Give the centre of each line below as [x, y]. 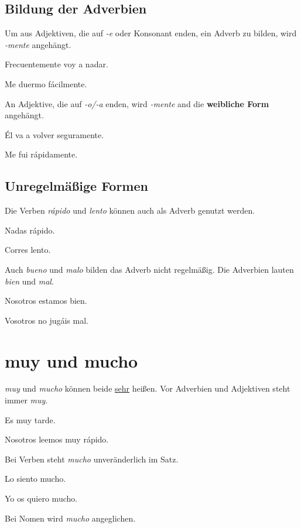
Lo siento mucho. [35, 479]
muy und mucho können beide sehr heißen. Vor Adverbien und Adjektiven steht [148, 388]
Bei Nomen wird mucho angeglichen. [70, 518]
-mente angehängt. [38, 44]
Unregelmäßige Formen [76, 186]
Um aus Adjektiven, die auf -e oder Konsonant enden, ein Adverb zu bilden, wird [151, 33]
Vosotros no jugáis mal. [47, 320]
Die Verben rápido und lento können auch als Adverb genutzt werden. [130, 210]
